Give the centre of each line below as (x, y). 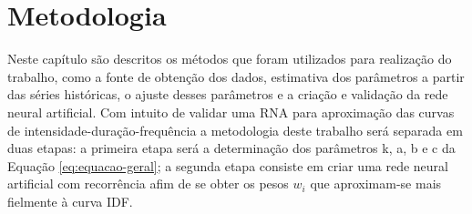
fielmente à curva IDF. (70, 201)
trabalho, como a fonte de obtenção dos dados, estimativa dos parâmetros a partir (236, 76)
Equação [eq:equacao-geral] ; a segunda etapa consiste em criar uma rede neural (228, 165)
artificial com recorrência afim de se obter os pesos (148, 183)
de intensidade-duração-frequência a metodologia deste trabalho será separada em (235, 130)
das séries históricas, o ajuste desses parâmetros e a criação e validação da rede (228, 94)
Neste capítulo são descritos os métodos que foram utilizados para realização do (230, 59)
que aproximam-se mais (376, 183)
